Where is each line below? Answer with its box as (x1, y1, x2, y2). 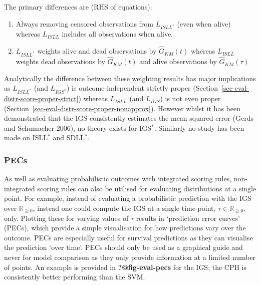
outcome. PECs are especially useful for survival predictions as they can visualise (4, 232, 253, 242)
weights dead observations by (16, 56, 105, 67)
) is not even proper (160, 93, 221, 104)
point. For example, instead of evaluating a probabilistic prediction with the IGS (4, 193, 251, 203)
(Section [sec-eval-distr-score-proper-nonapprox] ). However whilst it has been (4, 103, 240, 113)
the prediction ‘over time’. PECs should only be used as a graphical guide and (4, 242, 243, 252)
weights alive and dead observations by (37, 46, 157, 56)
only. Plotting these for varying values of (4, 212, 129, 223)
